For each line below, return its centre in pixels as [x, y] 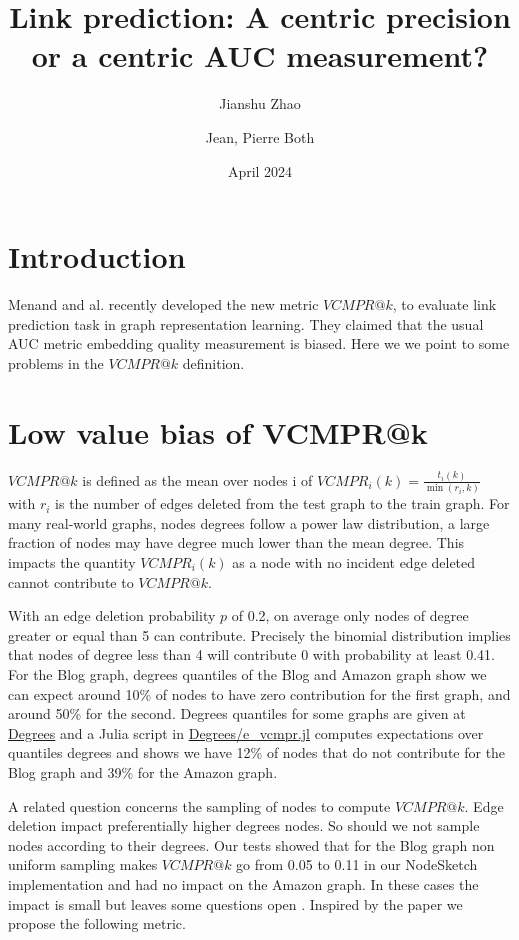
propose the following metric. [97, 923]
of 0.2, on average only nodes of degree [350, 615]
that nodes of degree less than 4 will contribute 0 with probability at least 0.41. [251, 654]
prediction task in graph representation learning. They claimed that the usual [246, 323]
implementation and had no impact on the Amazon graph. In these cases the [243, 883]
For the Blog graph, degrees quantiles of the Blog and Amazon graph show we [247, 673]
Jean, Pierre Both [260, 136]
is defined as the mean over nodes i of [197, 479]
